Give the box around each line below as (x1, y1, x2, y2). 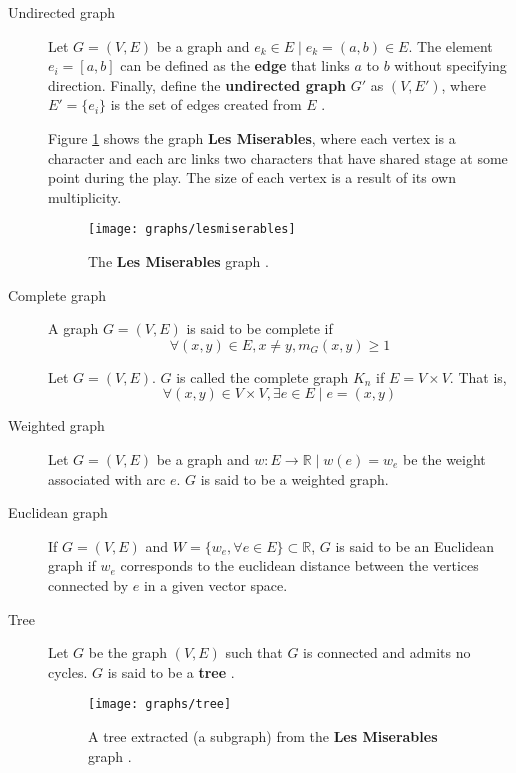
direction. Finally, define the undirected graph (48, 74, 347, 95)
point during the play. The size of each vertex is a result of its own (48, 167, 456, 188)
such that (225, 642, 283, 663)
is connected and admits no (303, 642, 471, 663)
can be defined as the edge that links (120, 55, 350, 76)
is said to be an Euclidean (335, 535, 495, 556)
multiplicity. (48, 186, 122, 207)
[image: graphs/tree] (88, 697, 232, 712)
